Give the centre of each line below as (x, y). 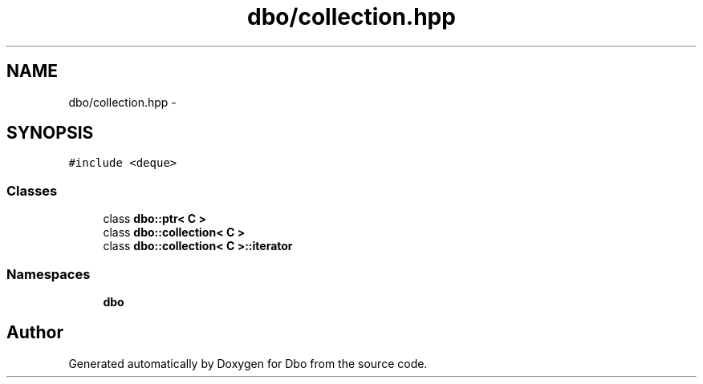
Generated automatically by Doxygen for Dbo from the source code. (248, 363)
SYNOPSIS (50, 133)
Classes (32, 190)
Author (35, 333)
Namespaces (49, 274)
